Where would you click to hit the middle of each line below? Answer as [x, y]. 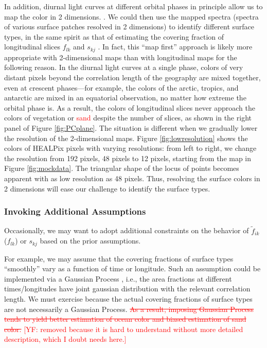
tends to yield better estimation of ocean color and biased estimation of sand [125, 319]
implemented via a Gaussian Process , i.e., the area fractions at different [118, 278]
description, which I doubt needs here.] [65, 339]
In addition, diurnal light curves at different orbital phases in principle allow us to [133, 6]
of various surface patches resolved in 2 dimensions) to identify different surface [129, 27]
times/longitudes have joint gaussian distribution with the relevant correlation [127, 289]
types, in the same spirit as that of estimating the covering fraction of [114, 36]
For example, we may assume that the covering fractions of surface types [119, 258]
